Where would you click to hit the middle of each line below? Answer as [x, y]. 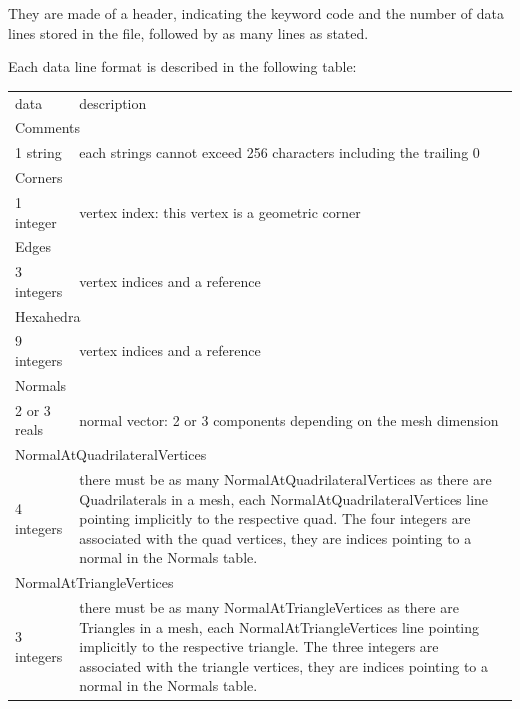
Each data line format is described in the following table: [182, 66]
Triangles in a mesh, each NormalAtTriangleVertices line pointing [279, 626]
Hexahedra [48, 315]
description [113, 102]
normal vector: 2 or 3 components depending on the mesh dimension [289, 419]
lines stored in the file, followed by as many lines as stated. [188, 32]
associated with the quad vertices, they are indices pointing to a [275, 537]
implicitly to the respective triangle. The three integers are [259, 646]
